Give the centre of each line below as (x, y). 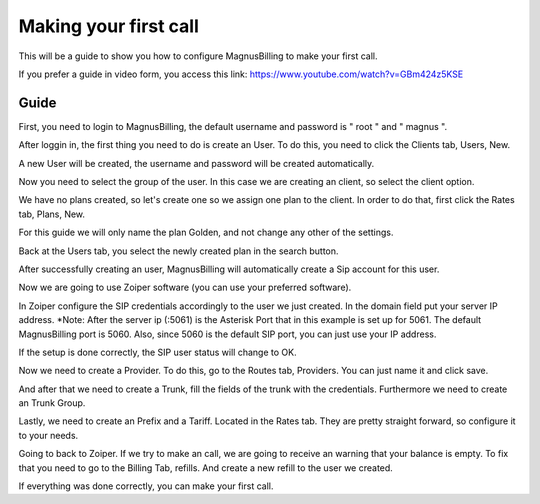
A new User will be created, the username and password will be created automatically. (196, 163)
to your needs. (48, 435)
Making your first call (109, 26)
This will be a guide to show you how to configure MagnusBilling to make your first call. (198, 56)
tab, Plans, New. (51, 214)
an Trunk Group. (52, 403)
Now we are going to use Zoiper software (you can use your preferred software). (185, 287)
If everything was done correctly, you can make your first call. (146, 486)
